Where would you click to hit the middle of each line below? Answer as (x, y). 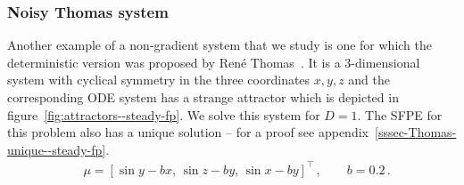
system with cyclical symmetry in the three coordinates (159, 80)
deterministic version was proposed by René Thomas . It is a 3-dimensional (214, 62)
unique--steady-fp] (57, 149)
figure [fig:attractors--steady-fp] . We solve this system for (164, 114)
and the (369, 80)
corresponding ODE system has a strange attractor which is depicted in (203, 97)
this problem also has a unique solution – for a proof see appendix (188, 132)
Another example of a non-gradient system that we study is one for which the (220, 45)
